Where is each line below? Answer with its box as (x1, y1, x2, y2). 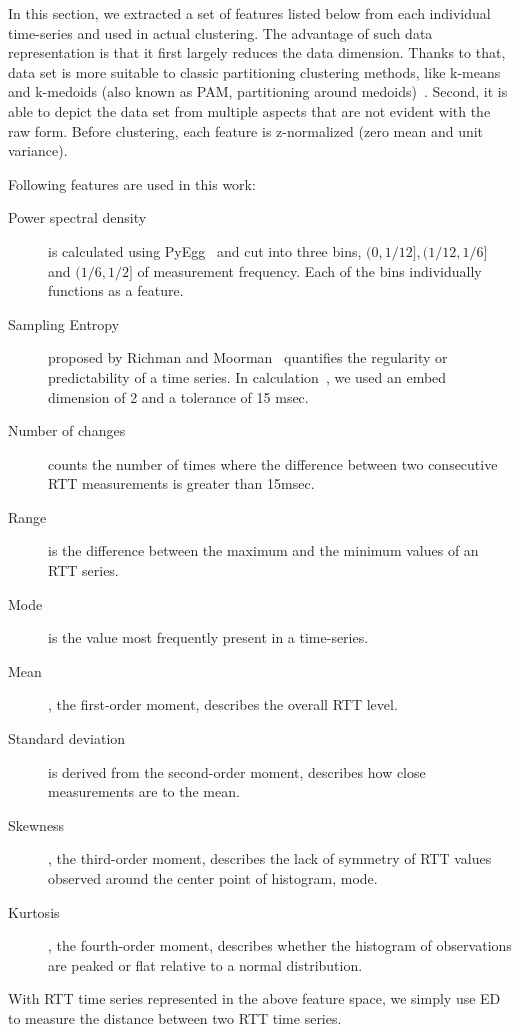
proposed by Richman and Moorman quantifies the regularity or (48, 347, 448, 368)
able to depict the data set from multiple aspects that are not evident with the (8, 100, 491, 121)
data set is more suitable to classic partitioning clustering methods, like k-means (8, 61, 501, 82)
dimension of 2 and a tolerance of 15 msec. (48, 386, 309, 407)
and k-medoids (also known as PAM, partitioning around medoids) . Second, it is (8, 81, 508, 102)
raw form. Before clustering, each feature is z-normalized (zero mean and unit (8, 120, 484, 141)
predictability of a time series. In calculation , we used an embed (48, 366, 447, 387)
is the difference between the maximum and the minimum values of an (48, 540, 479, 561)
